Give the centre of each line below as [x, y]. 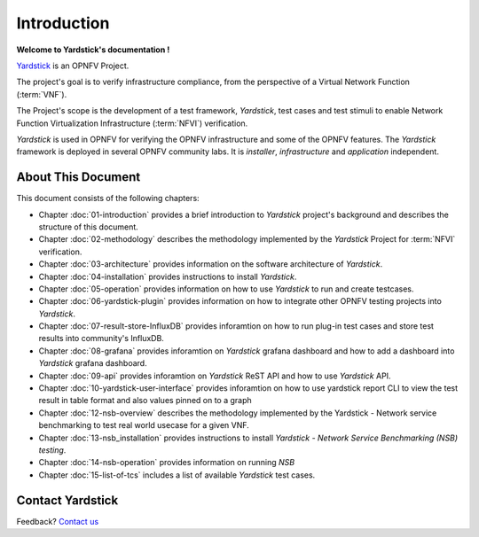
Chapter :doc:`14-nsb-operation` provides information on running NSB [167, 463]
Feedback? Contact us [58, 521]
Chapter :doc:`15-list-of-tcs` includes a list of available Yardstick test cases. [177, 475]
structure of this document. [89, 227]
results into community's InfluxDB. [101, 339]
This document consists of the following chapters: [108, 198]
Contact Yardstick [67, 500]
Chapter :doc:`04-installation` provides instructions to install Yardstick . [168, 276]
